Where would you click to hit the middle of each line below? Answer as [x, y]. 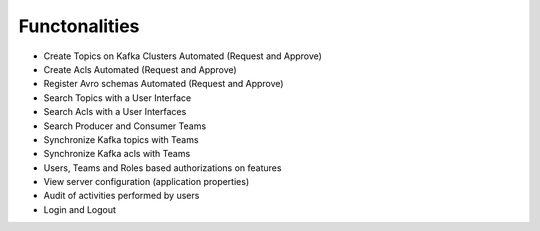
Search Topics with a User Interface [117, 97]
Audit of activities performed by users [121, 196]
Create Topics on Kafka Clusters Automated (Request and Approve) [182, 56]
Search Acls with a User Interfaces [115, 112]
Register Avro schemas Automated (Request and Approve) [163, 84]
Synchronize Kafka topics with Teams [121, 139]
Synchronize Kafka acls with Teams [117, 154]
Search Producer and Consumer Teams [125, 126]
